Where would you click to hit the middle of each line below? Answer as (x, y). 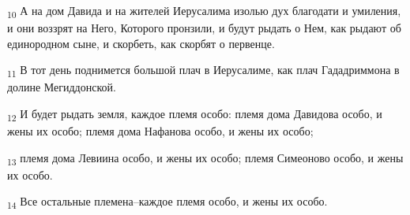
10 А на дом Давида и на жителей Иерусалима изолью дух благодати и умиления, (204, 11)
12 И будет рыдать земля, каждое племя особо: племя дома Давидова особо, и (195, 115)
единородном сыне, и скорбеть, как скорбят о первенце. (141, 43)
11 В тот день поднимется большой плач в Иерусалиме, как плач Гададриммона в (203, 71)
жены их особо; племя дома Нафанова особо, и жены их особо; (160, 131)
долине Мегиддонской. (62, 87)
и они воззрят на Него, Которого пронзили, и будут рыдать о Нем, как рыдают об (204, 28)
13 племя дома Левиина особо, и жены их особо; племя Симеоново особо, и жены (205, 158)
